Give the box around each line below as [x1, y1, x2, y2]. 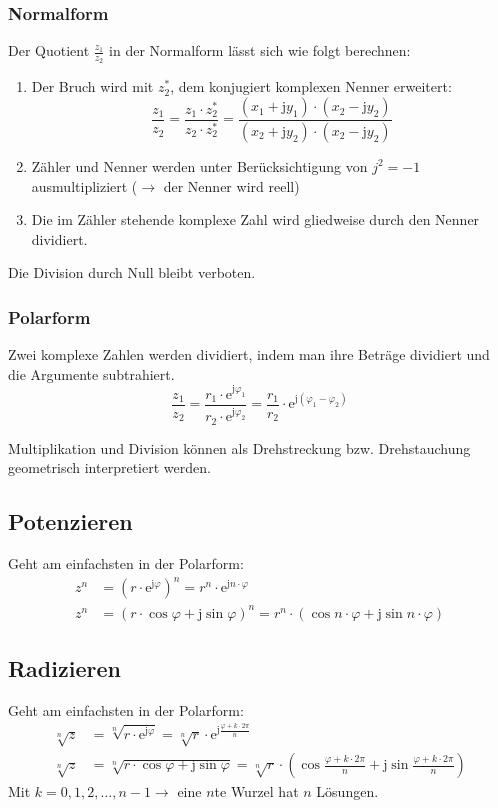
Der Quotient [8, 40, 90, 61]
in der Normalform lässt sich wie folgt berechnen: [109, 40, 411, 61]
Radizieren [8, 653, 121, 683]
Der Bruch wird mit [31, 76, 154, 97]
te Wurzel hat [214, 781, 299, 802]
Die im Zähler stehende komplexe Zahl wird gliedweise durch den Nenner [31, 209, 480, 230]
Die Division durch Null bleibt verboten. [8, 262, 256, 283]
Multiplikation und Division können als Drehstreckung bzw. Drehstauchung [8, 437, 471, 458]
